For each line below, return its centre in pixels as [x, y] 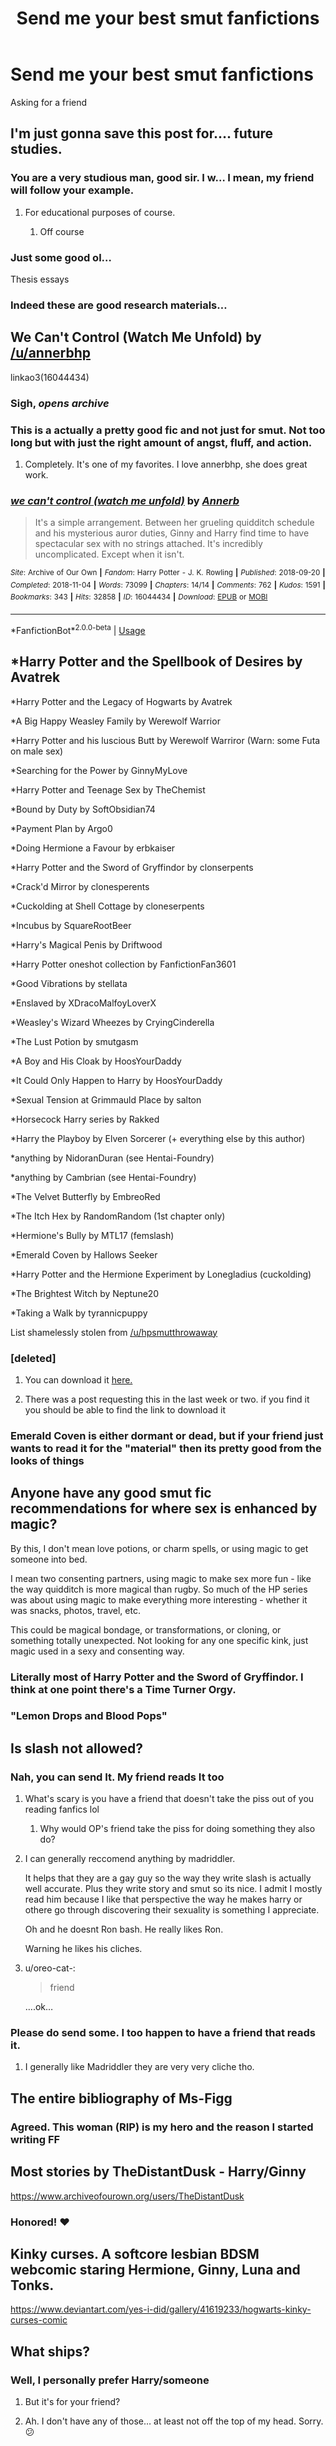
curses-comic [39, 2320]
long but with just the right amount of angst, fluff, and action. [161, 442]
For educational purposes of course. [100, 212]
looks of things [47, 1460]
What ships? [50, 2351]
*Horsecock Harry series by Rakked [85, 1119]
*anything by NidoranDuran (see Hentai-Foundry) [112, 1158]
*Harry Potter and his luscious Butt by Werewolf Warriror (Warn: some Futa [165, 740]
